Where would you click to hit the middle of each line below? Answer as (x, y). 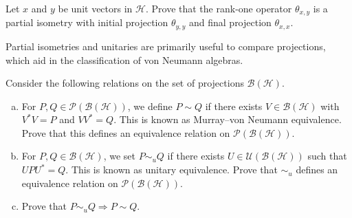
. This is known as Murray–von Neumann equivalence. (228, 119)
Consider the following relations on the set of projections (125, 83)
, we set (119, 156)
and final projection (230, 22)
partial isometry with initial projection (87, 22)
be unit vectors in (95, 8)
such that (327, 156)
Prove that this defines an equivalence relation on (126, 132)
